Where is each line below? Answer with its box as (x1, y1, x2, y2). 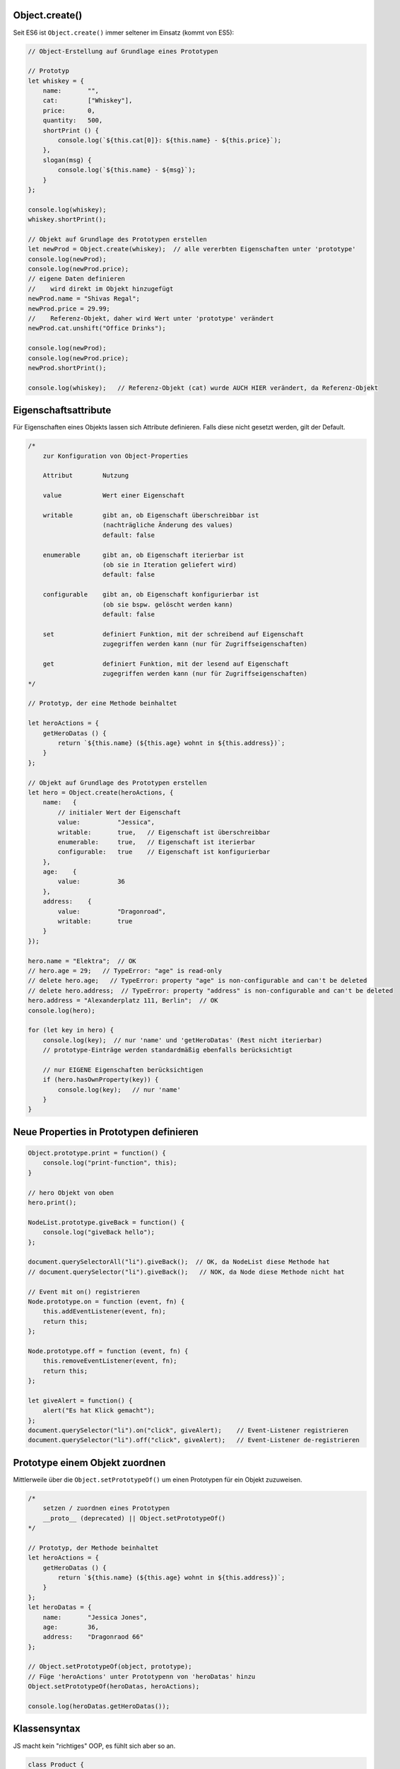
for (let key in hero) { (28, 1026, 114, 1035)
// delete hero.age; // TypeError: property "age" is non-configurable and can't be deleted (28, 976, 367, 985)
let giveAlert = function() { (28, 1396, 133, 1405)
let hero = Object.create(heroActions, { (28, 788, 174, 796)
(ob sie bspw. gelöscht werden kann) (102, 600, 233, 609)
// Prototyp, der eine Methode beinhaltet (28, 699, 177, 708)
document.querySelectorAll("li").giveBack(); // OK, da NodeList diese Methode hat (28, 1258, 330, 1266)
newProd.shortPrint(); (28, 364, 107, 371)
